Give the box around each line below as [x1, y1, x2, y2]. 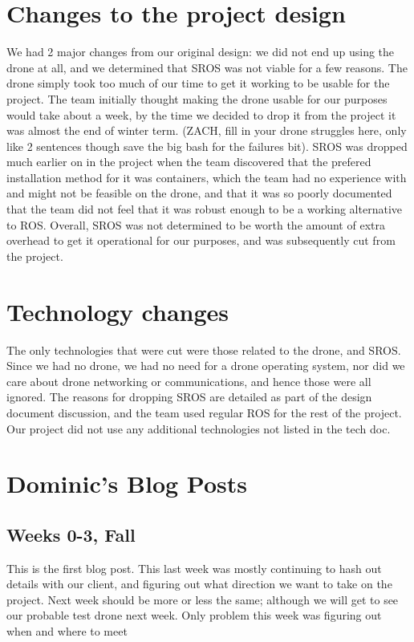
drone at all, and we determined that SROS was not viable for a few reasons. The [6, 59, 408, 75]
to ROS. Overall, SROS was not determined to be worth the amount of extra [6, 216, 385, 233]
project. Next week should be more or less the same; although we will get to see [6, 591, 399, 607]
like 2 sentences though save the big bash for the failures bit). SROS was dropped [6, 137, 408, 154]
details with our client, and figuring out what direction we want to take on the [6, 575, 392, 592]
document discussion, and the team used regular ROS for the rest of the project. [6, 404, 402, 421]
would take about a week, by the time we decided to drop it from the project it [6, 106, 396, 123]
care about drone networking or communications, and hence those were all [6, 372, 371, 389]
